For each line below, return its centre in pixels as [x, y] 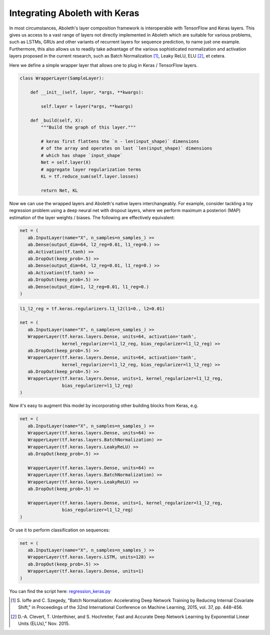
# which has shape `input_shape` [82, 155]
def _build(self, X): [57, 120]
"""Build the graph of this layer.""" [88, 127]
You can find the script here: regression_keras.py [60, 591]
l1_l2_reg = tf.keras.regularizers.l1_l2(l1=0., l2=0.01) [92, 308]
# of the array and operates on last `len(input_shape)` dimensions [126, 148]
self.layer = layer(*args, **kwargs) [87, 107]
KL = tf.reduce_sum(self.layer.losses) [89, 176]
